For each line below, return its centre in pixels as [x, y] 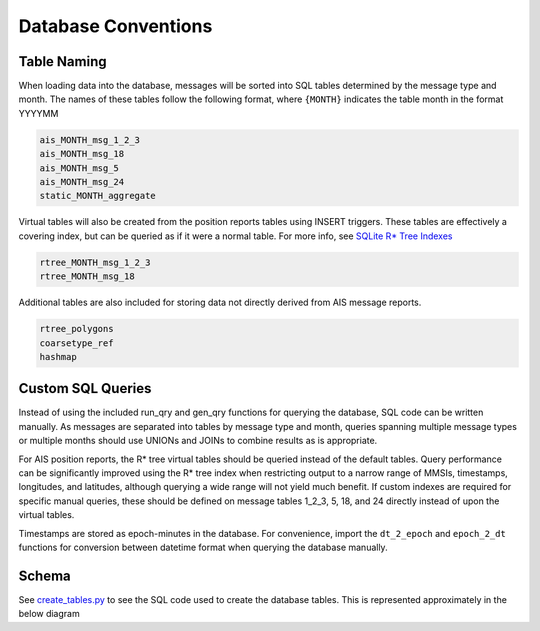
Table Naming [62, 61]
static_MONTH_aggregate [98, 196]
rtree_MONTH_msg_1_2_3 [95, 262]
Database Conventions [115, 26]
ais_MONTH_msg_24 [82, 181]
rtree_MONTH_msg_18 [87, 276]
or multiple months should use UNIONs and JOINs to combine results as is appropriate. [198, 441]
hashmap [58, 356]
